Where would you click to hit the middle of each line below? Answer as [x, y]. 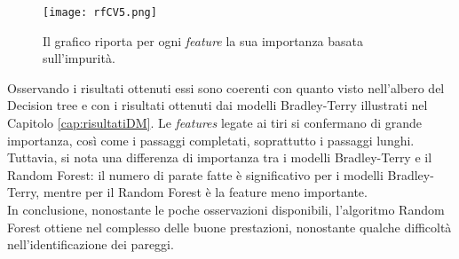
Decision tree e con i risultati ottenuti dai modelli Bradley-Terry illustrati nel [218, 105]
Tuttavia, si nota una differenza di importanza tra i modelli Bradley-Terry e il [220, 157]
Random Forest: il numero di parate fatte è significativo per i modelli [195, 174]
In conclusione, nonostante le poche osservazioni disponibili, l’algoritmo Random [226, 209]
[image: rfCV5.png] [100, 12]
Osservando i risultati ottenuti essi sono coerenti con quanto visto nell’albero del [226, 87]
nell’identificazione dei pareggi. [91, 244]
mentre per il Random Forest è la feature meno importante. [205, 192]
